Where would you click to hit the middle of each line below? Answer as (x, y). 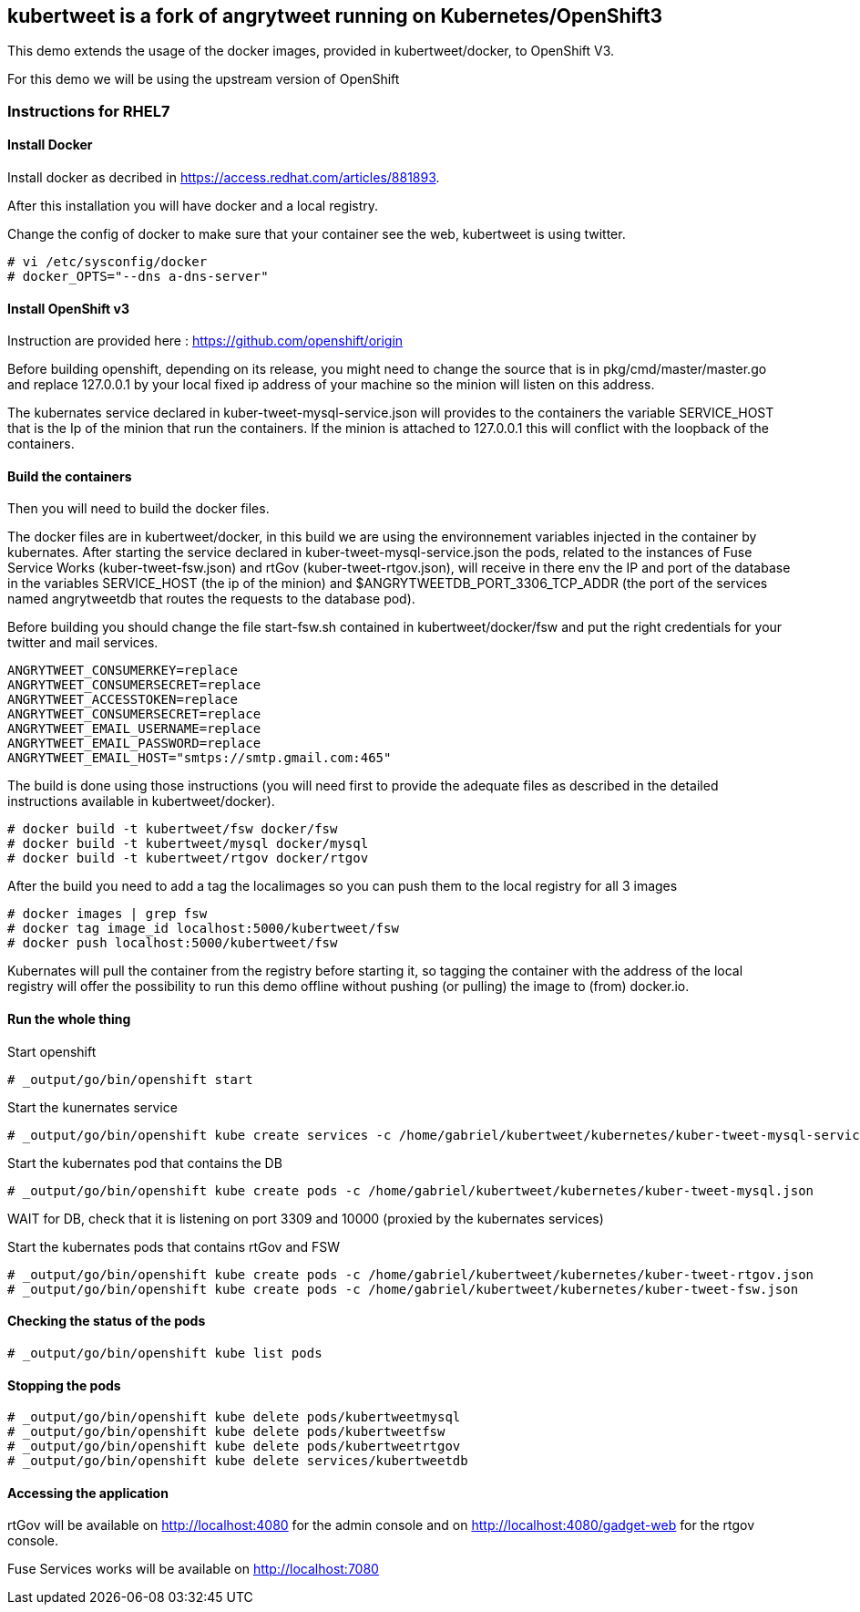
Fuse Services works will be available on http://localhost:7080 (193, 1569)
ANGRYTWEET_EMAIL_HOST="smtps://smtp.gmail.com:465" (200, 758)
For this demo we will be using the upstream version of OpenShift (204, 79)
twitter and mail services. (83, 643)
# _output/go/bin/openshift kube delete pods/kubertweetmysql (234, 1417)
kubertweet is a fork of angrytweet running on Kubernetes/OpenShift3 (335, 16)
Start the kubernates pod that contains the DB (145, 1162)
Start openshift (52, 1051)
